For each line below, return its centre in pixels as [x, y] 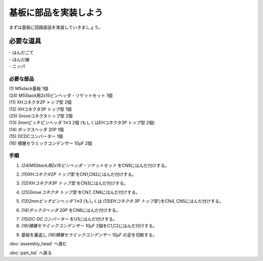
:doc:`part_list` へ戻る [30, 253]
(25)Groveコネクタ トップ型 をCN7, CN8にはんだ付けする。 [81, 192]
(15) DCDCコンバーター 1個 [36, 136]
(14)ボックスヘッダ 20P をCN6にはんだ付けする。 [71, 210]
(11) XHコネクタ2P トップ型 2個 [40, 102]
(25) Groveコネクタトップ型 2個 [41, 116]
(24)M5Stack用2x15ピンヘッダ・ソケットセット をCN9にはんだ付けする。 [95, 165]
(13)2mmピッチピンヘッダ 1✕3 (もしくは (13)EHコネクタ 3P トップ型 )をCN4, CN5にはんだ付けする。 [122, 201]
